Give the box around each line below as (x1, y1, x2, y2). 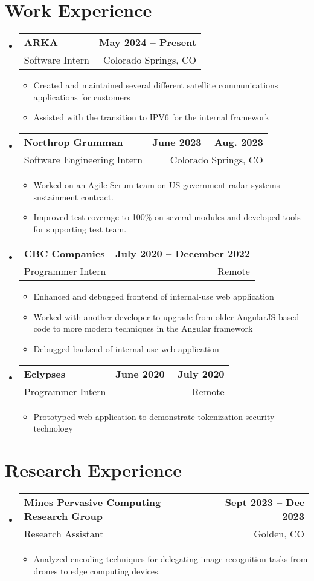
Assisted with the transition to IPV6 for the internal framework (33, 111, 269, 123)
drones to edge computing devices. (33, 564, 161, 577)
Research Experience (5, 458, 182, 482)
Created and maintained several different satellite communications (33, 79, 278, 91)
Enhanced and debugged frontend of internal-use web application (33, 290, 274, 303)
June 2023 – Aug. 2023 (152, 134, 263, 149)
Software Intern (24, 53, 89, 67)
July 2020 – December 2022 (115, 246, 250, 261)
